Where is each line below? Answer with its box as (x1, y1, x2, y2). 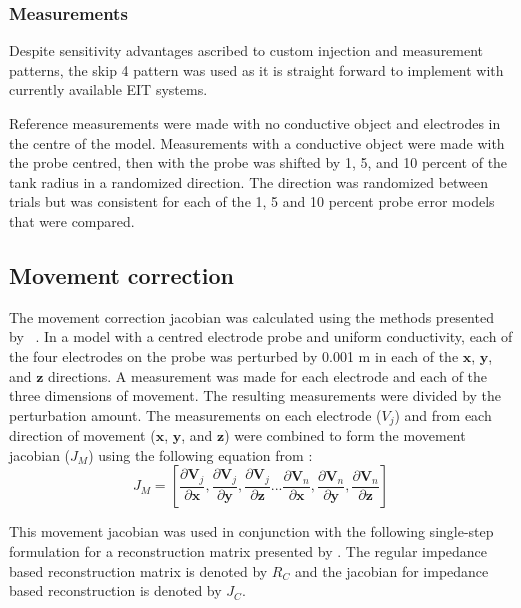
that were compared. (9, 210, 135, 231)
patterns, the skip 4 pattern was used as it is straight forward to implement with (9, 59, 504, 80)
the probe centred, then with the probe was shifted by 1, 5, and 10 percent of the (9, 152, 508, 173)
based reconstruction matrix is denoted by (9, 560, 268, 581)
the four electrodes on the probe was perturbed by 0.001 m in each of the (9, 345, 459, 366)
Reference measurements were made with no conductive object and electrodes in (9, 113, 501, 133)
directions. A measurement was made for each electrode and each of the (48, 365, 488, 386)
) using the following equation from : (88, 444, 313, 465)
